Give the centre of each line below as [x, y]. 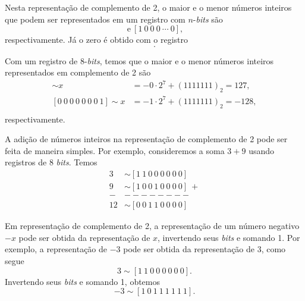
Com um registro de [41, 60]
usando [262, 150]
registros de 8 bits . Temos [51, 162]
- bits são [208, 19]
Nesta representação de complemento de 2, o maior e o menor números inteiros [148, 7]
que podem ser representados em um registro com [95, 19]
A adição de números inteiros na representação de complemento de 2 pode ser [146, 139]
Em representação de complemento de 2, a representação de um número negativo [152, 226]
